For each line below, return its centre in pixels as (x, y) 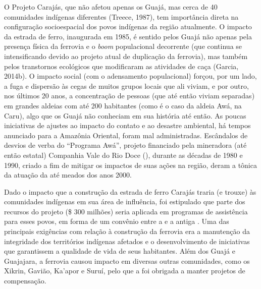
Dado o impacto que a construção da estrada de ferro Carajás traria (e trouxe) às (130, 191)
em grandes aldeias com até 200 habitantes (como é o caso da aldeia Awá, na (123, 105)
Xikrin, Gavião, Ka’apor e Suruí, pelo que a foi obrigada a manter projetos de (125, 271)
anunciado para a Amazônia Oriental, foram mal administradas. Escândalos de (126, 135)
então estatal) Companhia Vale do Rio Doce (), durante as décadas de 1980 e (123, 155)
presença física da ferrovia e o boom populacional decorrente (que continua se (123, 46)
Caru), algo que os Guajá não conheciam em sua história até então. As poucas (125, 115)
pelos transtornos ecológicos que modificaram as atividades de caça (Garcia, (121, 66)
